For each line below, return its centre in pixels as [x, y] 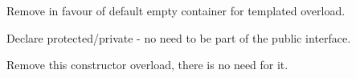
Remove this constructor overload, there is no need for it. [147, 65]
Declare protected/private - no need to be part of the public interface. [179, 37]
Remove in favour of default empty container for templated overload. [176, 10]
